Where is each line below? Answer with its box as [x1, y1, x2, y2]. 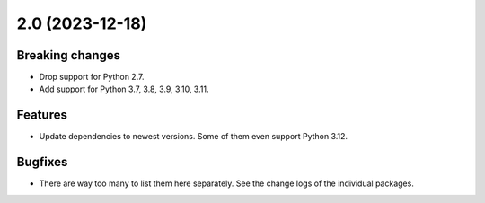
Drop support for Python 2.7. [39, 72, 145, 83]
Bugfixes [16, 154, 68, 170]
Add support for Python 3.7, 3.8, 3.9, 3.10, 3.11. [39, 84, 209, 94]
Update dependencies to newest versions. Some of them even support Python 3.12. [39, 131, 348, 142]
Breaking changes [16, 48, 121, 63]
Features [16, 108, 67, 123]
